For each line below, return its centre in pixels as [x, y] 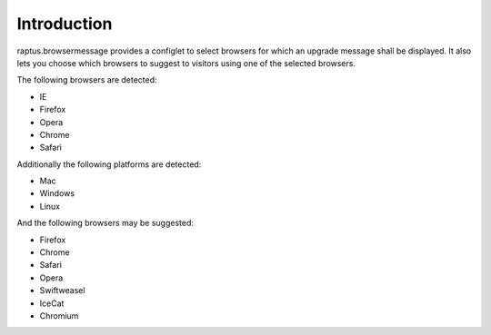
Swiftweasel [62, 291]
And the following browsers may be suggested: [105, 223]
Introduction [65, 24]
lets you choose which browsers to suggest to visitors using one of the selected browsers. [186, 63]
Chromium [59, 315]
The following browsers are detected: [87, 80]
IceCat [52, 303]
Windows [57, 193]
